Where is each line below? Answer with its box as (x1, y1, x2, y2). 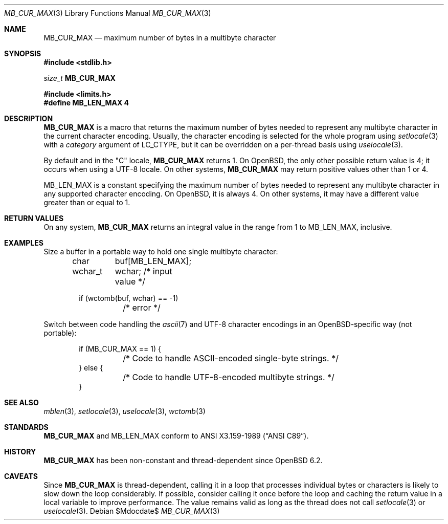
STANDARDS (4, 423, 49, 431)
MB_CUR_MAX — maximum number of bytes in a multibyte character (43, 33, 276, 42)
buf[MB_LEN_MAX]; (115, 256, 192, 266)
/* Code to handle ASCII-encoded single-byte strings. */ (123, 353, 339, 363)
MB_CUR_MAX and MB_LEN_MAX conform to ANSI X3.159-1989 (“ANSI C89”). (43, 431, 309, 440)
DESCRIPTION (4, 114, 53, 123)
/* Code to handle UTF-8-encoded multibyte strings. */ (123, 372, 334, 382)
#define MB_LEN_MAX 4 (43, 98, 129, 107)
